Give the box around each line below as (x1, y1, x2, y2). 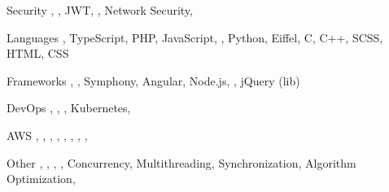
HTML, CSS (7, 45, 69, 62)
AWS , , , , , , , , (7, 126, 88, 143)
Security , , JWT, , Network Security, (7, 2, 193, 18)
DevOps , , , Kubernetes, (7, 99, 131, 116)
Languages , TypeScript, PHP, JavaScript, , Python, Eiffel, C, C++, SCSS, (7, 28, 383, 46)
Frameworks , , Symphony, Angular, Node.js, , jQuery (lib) (7, 72, 300, 89)
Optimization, (7, 170, 76, 187)
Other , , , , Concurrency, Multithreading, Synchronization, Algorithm (7, 154, 356, 171)
